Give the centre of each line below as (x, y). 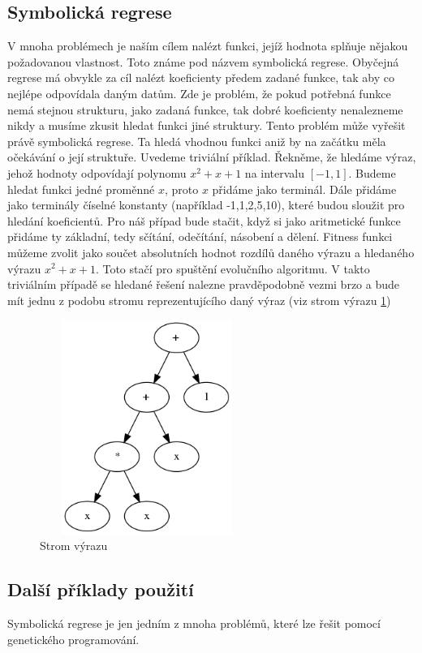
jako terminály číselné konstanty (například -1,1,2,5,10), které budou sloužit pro (206, 205)
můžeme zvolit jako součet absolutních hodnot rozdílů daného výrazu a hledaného (211, 252)
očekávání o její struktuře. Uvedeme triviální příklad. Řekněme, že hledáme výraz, (212, 157)
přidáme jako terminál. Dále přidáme (304, 189)
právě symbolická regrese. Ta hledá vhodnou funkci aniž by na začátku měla (197, 141)
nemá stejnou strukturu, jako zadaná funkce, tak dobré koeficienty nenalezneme (205, 109)
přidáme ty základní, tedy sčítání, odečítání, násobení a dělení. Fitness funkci (200, 236)
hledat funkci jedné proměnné (81, 189)
